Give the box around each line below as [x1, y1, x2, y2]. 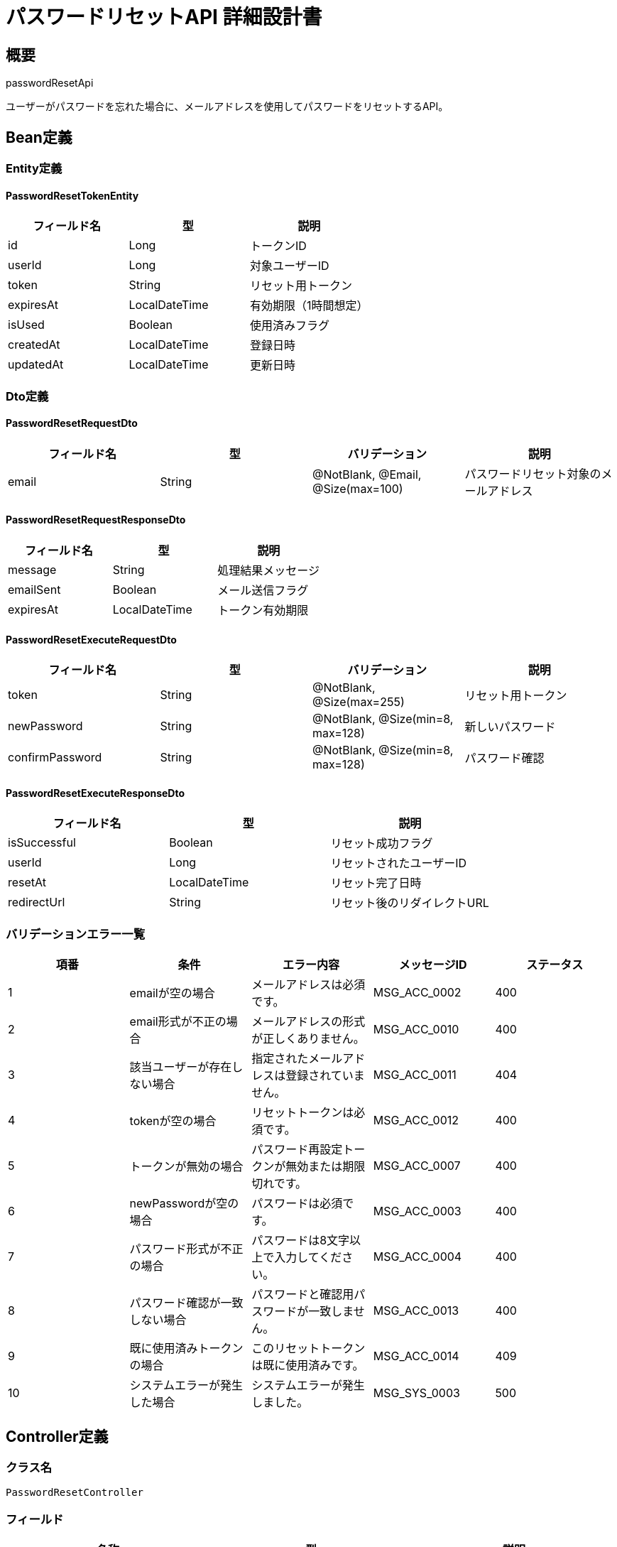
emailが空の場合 [129, 986, 215, 1001]
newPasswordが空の [129, 1196, 239, 1211]
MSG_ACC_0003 [373, 1204, 462, 1219]
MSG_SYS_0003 [373, 1386, 460, 1401]
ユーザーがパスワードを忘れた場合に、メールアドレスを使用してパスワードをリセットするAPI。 [6, 100, 449, 113]
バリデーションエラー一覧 [6, 926, 145, 941]
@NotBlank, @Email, [312, 467, 422, 482]
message [8, 563, 57, 577]
